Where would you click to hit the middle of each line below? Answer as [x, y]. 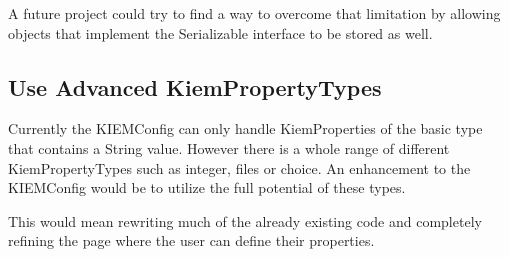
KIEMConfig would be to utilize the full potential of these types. [207, 187]
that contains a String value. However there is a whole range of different [229, 147]
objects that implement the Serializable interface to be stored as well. [220, 32]
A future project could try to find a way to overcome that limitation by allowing [254, 13]
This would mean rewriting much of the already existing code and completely [245, 220]
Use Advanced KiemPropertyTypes [195, 86]
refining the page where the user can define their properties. [191, 240]
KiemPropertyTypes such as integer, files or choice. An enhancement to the [239, 167]
